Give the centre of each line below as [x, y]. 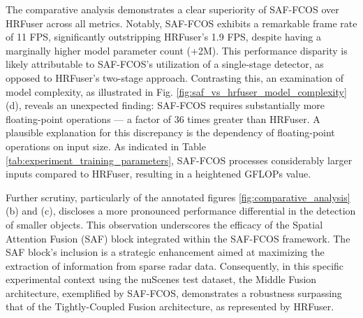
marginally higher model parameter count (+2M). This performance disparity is [177, 50]
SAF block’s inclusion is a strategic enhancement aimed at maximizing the [165, 252]
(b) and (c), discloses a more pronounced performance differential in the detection [181, 211]
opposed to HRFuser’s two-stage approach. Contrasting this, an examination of [175, 77]
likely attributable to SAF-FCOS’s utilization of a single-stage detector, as [165, 64]
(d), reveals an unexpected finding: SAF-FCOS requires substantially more [165, 105]
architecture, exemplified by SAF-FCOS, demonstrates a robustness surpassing [174, 292]
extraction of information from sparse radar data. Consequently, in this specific [175, 265]
